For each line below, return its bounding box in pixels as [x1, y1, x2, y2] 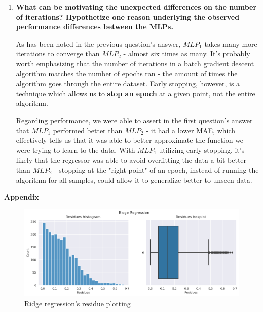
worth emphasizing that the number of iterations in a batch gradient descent [16, 58, 254, 68]
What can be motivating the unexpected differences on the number [16, 2, 257, 12]
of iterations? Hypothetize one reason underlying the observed [16, 11, 240, 22]
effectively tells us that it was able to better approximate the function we [16, 135, 244, 145]
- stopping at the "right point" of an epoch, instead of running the [54, 164, 259, 175]
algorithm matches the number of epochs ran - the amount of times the [16, 68, 238, 79]
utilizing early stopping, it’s [159, 144, 245, 155]
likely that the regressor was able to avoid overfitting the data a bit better [16, 154, 247, 165]
